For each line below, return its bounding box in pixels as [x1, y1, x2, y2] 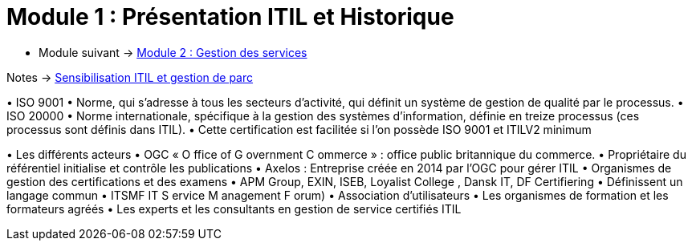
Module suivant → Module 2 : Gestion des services [39, 45, 307, 59]
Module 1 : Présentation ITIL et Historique [6, 3, 454, 30]
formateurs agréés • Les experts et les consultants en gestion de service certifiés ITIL [6, 201, 462, 216]
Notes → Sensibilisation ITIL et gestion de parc [6, 70, 254, 84]
